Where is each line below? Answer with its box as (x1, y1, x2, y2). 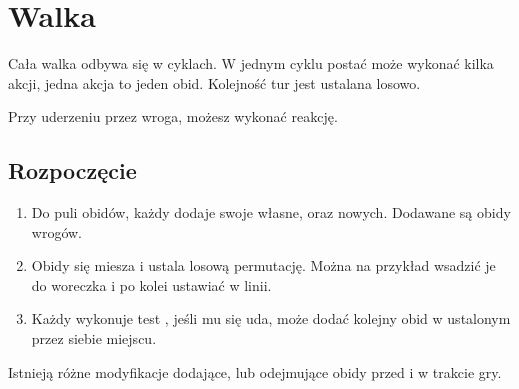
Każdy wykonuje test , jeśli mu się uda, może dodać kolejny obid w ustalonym (31, 308, 511, 329)
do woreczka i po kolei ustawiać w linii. (31, 274, 272, 295)
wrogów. (31, 221, 83, 242)
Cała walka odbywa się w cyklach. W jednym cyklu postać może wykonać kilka (8, 53, 494, 74)
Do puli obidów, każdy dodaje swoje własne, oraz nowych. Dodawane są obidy (31, 202, 511, 223)
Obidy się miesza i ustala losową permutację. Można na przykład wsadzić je (31, 255, 496, 276)
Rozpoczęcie (8, 155, 137, 186)
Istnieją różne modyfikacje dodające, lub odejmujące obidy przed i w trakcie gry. (8, 361, 502, 382)
